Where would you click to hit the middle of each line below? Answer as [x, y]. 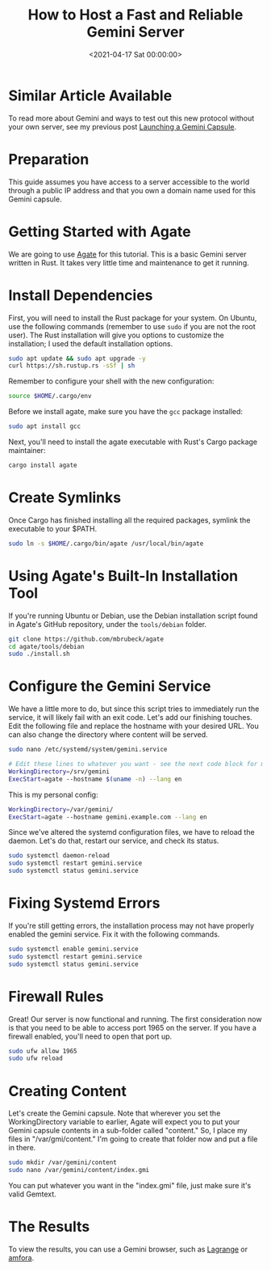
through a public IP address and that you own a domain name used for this [132, 190]
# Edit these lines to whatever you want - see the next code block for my [138, 764]
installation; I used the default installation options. [91, 343]
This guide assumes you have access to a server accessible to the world [129, 182]
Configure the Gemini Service [110, 686]
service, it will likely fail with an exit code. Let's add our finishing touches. [130, 718]
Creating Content [67, 1091]
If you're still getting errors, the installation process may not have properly [131, 925]
